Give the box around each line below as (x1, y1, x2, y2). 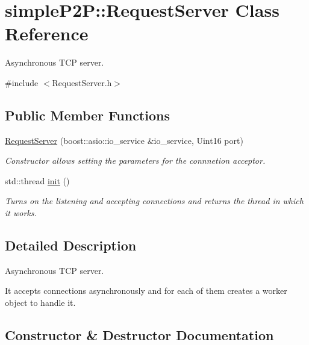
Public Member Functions (5, 105, 170, 124)
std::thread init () (5, 174, 70, 187)
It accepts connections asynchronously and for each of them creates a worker (5, 284, 287, 297)
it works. (5, 207, 37, 219)
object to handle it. (5, 296, 76, 309)
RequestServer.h (52, 76, 112, 89)
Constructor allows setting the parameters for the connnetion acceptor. (5, 154, 266, 167)
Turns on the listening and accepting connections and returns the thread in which (5, 194, 304, 207)
